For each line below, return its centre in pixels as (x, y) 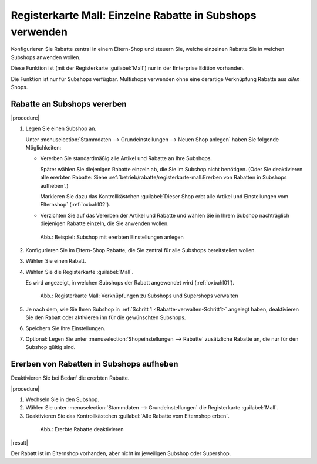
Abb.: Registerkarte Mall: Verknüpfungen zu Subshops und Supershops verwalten (139, 296)
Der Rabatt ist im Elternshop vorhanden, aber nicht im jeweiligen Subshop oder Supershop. (121, 453)
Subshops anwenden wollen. (46, 57)
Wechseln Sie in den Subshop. (63, 399)
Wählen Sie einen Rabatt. (56, 261)
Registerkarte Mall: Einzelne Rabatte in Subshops (134, 15)
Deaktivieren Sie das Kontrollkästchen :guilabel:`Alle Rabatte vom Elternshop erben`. (127, 416)
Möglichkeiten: (43, 147)
